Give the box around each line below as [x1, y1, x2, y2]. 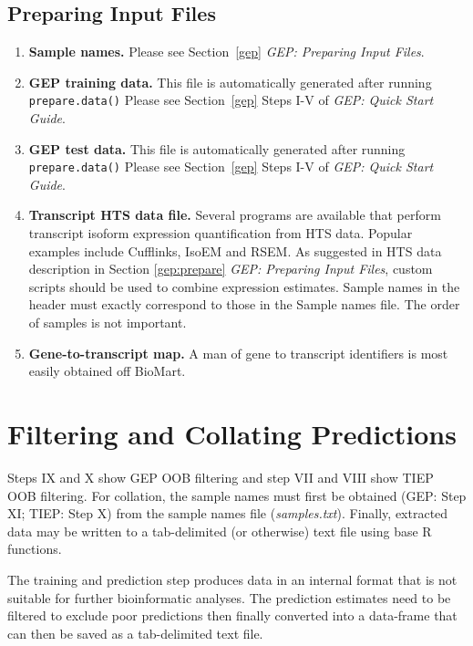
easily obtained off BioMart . [28, 361, 186, 380]
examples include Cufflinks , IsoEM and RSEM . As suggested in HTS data [28, 241, 442, 260]
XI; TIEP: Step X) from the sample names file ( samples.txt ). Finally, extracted [7, 504, 448, 523]
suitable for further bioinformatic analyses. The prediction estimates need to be [7, 588, 451, 607]
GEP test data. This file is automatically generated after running [28, 139, 406, 158]
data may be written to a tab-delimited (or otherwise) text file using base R [7, 521, 432, 540]
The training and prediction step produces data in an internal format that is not [7, 569, 458, 589]
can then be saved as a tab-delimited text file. [7, 623, 263, 642]
